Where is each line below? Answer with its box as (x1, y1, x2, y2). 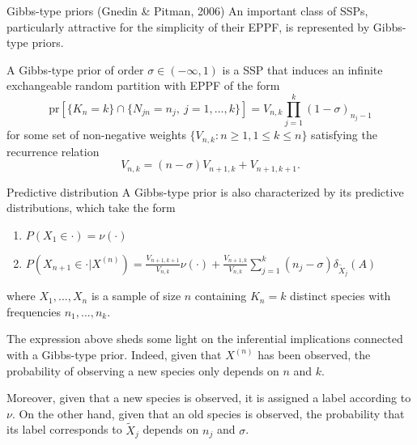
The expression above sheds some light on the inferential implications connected (6, 330, 403, 347)
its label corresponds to (6, 421, 122, 438)
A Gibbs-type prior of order (6, 61, 144, 78)
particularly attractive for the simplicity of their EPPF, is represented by (6, 18, 370, 35)
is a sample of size (91, 287, 181, 304)
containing (194, 287, 247, 304)
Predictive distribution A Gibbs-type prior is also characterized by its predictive (6, 183, 404, 200)
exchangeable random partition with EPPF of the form (6, 77, 280, 94)
